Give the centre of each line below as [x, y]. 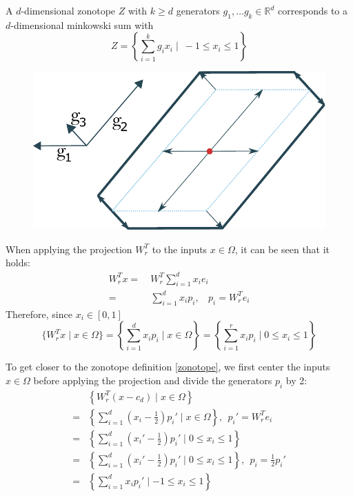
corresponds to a [313, 10]
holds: [18, 262]
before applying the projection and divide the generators [153, 380]
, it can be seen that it [282, 249]
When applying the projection [69, 249]
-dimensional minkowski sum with [82, 24]
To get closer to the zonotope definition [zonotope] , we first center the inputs [168, 367]
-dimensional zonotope [68, 10]
